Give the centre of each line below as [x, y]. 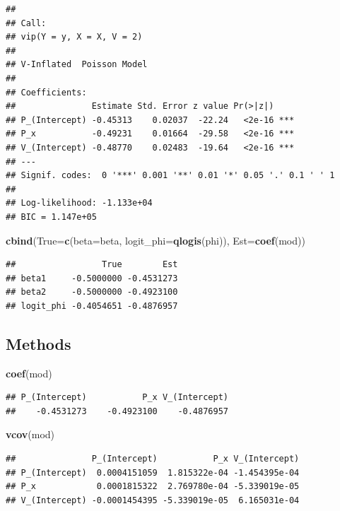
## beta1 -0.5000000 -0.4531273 [92, 278]
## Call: [26, 23]
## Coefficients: [46, 92]
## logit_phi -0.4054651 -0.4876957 [92, 306]
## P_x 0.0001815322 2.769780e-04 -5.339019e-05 [153, 487]
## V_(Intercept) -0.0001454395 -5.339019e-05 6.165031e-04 [153, 500]
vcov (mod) [30, 434]
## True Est [92, 265]
